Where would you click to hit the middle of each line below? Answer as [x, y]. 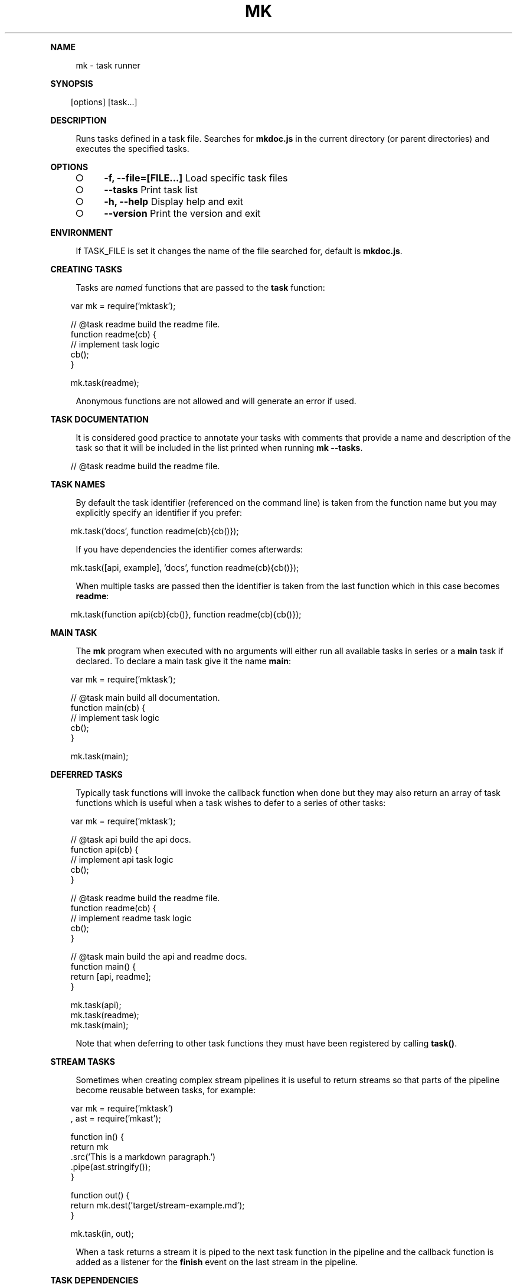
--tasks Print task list [151, 189]
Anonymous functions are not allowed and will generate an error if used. [216, 401]
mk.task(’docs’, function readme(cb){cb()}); [155, 531]
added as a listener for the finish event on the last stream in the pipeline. [217, 1262]
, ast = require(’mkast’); [116, 1118]
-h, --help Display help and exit [174, 201]
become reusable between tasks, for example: [166, 1090]
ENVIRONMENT [82, 232]
